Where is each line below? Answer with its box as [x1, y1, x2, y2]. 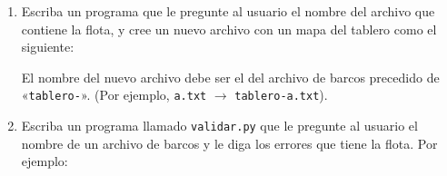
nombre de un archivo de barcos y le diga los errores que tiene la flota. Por [21, 133, 438, 152]
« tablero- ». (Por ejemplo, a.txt [21, 85, 207, 104]
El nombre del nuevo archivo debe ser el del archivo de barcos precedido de [21, 67, 440, 86]
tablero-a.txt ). [234, 85, 328, 104]
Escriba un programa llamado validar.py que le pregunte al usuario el [21, 116, 418, 135]
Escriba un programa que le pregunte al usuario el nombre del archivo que [21, 2, 435, 20]
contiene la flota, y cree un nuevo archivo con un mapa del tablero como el [21, 19, 437, 38]
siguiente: [21, 37, 74, 56]
